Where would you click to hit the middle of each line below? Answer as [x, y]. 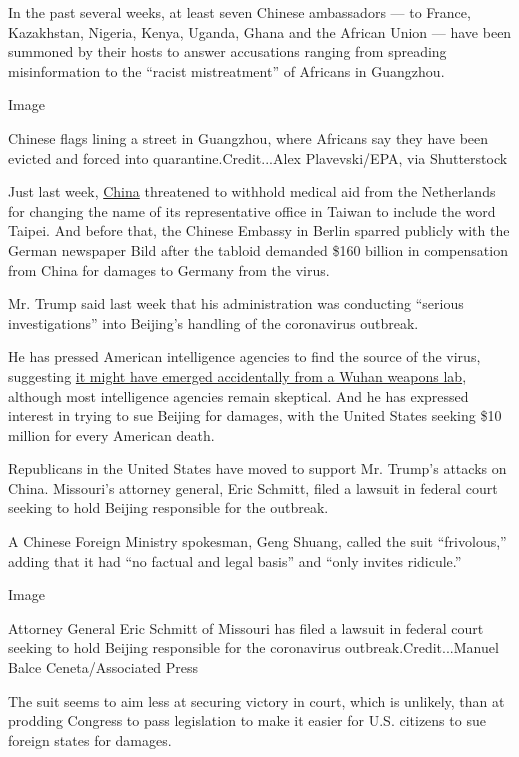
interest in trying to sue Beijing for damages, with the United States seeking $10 [255, 415]
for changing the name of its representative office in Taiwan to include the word [252, 210]
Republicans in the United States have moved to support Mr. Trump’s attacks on [257, 468]
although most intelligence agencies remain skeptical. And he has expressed [238, 395]
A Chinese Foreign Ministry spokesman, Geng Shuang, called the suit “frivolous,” [257, 541]
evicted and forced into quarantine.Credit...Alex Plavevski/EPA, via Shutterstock [258, 157]
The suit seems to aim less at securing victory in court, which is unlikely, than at [256, 700]
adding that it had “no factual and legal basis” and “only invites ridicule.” [235, 560]
